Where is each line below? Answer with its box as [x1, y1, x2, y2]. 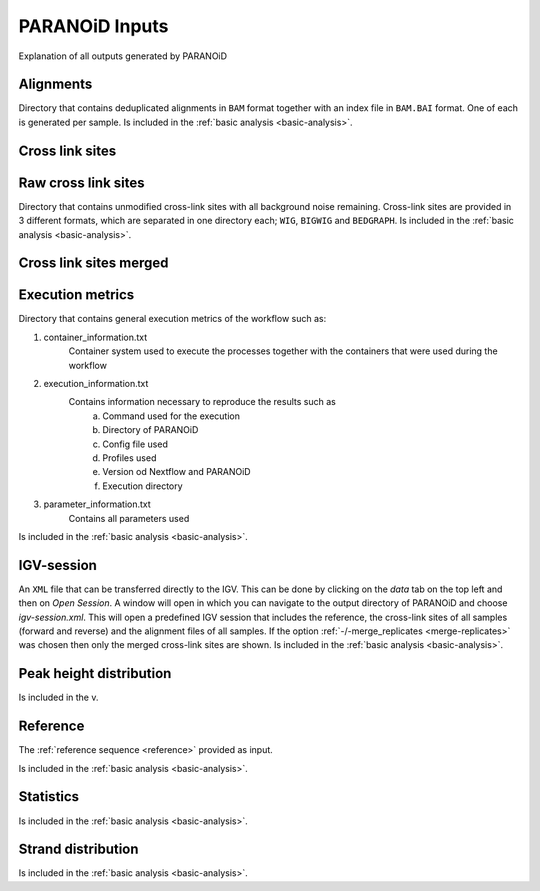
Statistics [18, 788, 80, 805]
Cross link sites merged [18, 255, 169, 272]
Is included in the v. [18, 691, 99, 704]
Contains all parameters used [68, 512, 190, 524]
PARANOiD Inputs [18, 15, 169, 37]
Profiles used [102, 451, 157, 464]
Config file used [102, 438, 169, 450]
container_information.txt [43, 331, 148, 343]
